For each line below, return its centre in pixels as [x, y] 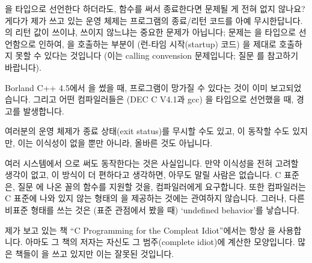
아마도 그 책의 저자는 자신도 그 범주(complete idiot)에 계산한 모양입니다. [160, 242]
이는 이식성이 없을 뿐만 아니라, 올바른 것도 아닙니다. [115, 142]
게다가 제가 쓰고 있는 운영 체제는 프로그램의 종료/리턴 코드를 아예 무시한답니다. [154, 20]
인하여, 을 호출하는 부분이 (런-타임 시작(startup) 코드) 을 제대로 [158, 43]
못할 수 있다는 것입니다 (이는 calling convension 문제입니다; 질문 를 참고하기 [157, 55]
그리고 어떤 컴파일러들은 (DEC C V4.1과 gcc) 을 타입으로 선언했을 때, [164, 99]
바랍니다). [23, 67]
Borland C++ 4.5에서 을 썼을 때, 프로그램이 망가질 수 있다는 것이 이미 [136, 87]
